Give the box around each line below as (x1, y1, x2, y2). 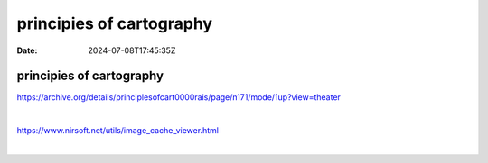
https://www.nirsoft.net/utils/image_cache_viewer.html (16, 125, 219, 136)
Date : (16, 45, 38, 56)
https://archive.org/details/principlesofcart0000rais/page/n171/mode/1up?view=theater (16, 92, 341, 103)
